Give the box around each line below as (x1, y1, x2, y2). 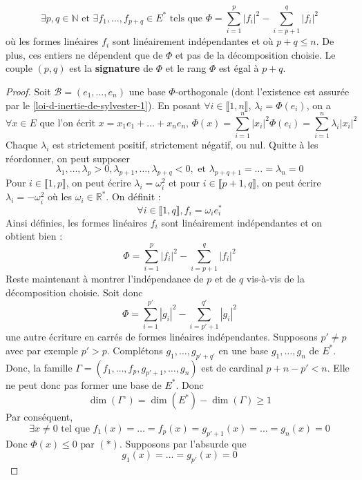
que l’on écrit (39, 118, 95, 128)
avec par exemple (6, 343, 79, 357)
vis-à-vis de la (246, 271, 305, 285)
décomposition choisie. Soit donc (6, 285, 143, 299)
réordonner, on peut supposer (6, 151, 131, 165)
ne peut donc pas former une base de (6, 377, 162, 392)
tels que (169, 13, 202, 23)
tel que (61, 423, 90, 434)
